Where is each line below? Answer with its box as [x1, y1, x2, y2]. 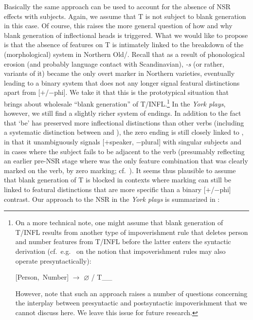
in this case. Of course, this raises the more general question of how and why [4, 20, 233, 31]
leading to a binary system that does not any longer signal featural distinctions [4, 77, 240, 88]
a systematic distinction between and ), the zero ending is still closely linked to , [4, 127, 244, 137]
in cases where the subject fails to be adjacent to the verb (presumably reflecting [4, 146, 245, 156]
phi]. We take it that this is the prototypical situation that [54, 87, 229, 97]
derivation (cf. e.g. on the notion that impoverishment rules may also [15, 246, 226, 256]
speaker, [109, 136, 134, 146]
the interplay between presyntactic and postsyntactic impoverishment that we [15, 298, 247, 308]
